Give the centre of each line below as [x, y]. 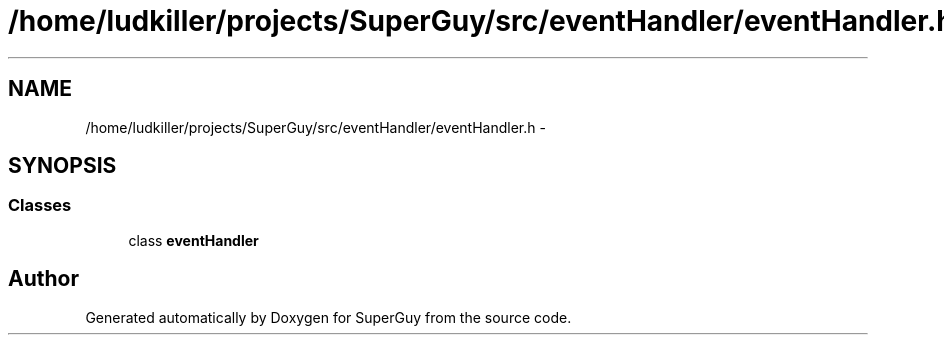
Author [43, 279]
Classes [40, 205]
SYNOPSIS [62, 166]
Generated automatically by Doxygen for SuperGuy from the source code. [328, 317]
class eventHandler [193, 240]
